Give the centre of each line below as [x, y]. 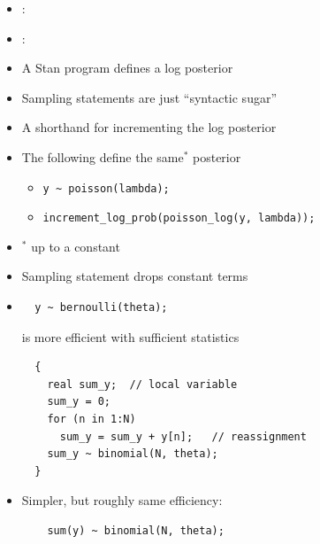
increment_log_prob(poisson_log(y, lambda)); [179, 218]
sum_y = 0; [79, 402]
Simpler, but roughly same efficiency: [122, 500]
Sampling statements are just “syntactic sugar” [149, 97]
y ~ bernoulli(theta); [101, 308]
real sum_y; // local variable [142, 384]
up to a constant [76, 246]
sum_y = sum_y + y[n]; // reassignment [183, 436]
